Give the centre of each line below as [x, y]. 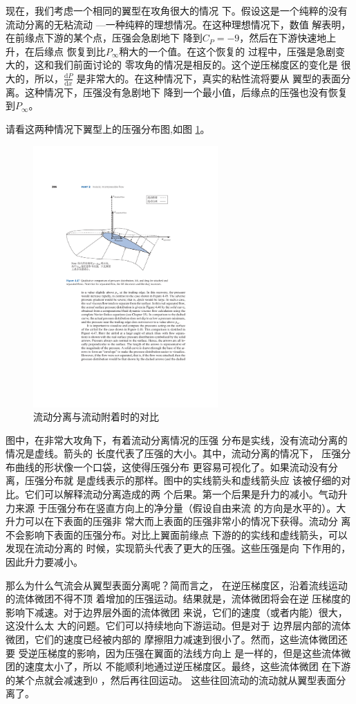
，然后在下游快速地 [283, 38]
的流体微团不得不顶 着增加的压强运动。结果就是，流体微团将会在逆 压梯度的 [178, 599]
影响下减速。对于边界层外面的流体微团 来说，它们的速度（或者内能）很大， [177, 612]
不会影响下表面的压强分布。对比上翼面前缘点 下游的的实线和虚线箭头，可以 [177, 534]
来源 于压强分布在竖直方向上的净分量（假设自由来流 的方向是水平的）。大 [180, 507]
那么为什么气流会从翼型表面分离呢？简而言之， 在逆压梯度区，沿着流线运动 [177, 585]
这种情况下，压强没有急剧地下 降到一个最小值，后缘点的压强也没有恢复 [186, 92]
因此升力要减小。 [44, 562]
